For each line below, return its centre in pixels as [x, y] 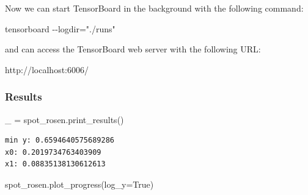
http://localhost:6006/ [47, 69]
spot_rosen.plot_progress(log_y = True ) [79, 184]
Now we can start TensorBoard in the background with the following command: [154, 8]
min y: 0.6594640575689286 [60, 140]
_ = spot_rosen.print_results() [64, 119]
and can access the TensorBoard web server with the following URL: [133, 49]
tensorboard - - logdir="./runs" [60, 28]
